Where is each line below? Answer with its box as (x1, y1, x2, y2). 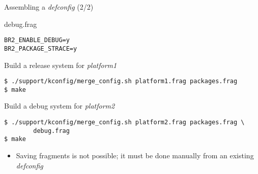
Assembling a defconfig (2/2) (4, 2, 94, 12)
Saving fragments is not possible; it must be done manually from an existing (16, 150, 254, 160)
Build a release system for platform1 (4, 59, 117, 70)
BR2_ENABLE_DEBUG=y (4, 37, 70, 44)
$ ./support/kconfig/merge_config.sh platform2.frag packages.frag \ (4, 119, 245, 126)
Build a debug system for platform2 (4, 100, 115, 111)
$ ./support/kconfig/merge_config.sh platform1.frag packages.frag (4, 78, 238, 85)
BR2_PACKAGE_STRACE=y (4, 45, 77, 52)
